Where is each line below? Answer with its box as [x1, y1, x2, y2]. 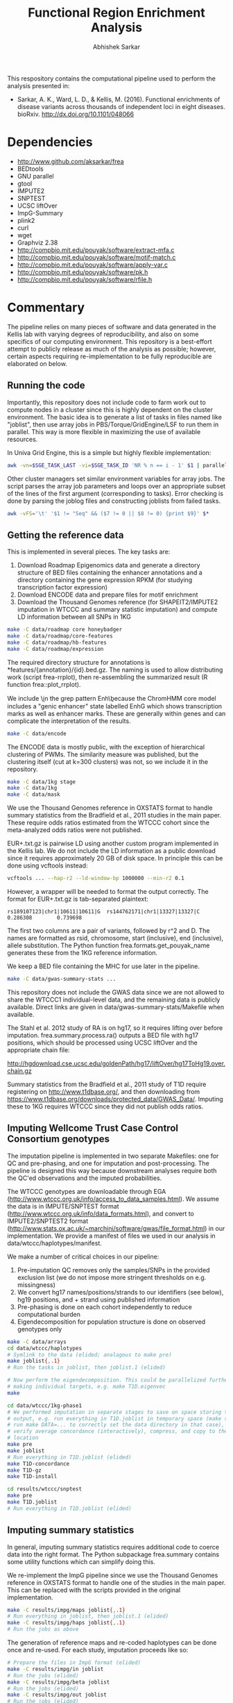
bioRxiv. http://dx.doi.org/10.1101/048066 [17, 110, 134, 118]
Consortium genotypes [7, 1133, 110, 1145]
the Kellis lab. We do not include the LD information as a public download [7, 847, 216, 855]
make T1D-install [7, 1473, 58, 1480]
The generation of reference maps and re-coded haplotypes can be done [7, 1638, 217, 1647]
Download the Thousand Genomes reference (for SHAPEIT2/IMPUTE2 [17, 598, 218, 606]
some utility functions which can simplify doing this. [7, 1557, 156, 1565]
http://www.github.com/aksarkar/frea [17, 157, 124, 165]
